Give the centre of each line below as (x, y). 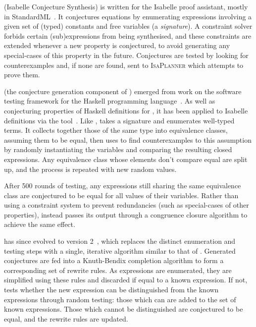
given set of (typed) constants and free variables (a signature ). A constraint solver (128, 26)
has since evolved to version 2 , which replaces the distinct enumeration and (120, 241)
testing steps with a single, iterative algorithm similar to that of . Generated (120, 250)
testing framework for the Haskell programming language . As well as (110, 101)
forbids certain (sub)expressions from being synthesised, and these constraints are (128, 35)
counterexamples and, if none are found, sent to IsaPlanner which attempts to (124, 65)
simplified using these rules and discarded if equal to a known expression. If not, (126, 280)
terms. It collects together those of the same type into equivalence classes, (116, 130)
